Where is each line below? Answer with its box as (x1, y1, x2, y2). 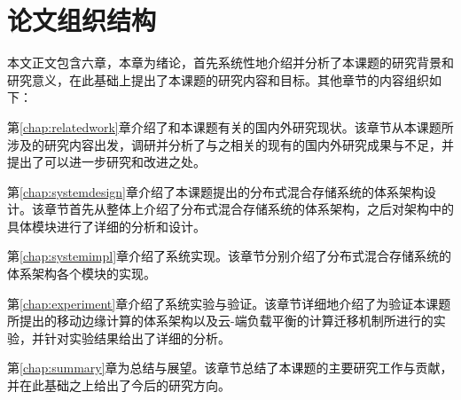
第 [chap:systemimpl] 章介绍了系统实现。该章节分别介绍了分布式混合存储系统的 (7, 247, 452, 265)
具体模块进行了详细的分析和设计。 (7, 216, 206, 235)
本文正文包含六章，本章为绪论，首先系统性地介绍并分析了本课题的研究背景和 (7, 53, 454, 72)
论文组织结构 (7, 2, 157, 38)
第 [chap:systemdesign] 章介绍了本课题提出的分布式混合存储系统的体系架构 (7, 182, 425, 200)
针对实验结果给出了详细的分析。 (43, 328, 230, 347)
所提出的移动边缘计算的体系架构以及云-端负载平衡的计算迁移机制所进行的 (7, 311, 434, 330)
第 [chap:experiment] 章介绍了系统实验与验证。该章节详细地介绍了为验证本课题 (7, 294, 451, 312)
